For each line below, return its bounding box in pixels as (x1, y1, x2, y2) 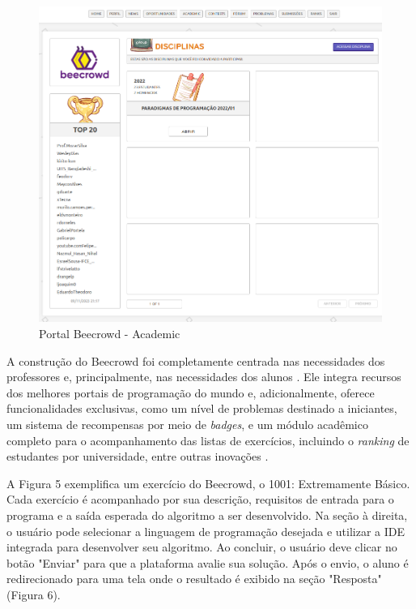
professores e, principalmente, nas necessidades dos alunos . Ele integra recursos (6, 368, 401, 385)
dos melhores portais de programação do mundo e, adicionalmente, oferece (6, 384, 375, 401)
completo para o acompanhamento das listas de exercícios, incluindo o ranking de (6, 431, 410, 448)
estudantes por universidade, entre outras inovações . (6, 448, 269, 465)
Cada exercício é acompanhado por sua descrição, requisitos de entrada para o (6, 491, 394, 508)
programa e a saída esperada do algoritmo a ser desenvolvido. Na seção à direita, (6, 506, 408, 523)
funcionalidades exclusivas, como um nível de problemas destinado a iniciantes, (6, 400, 397, 417)
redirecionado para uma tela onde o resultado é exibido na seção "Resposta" (6, 570, 382, 587)
